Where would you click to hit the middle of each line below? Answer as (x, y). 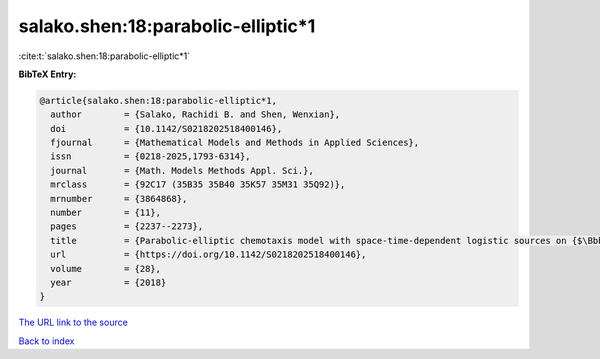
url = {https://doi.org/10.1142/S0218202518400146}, (208, 254)
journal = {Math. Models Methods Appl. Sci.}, (182, 170)
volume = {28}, (106, 268)
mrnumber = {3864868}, (119, 198)
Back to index (46, 341)
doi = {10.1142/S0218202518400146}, (166, 128)
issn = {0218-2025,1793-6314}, (150, 156)
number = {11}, (106, 213)
